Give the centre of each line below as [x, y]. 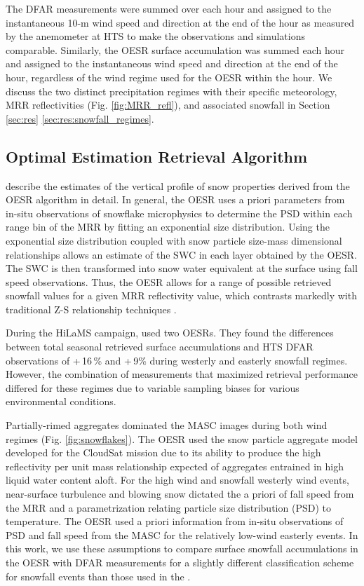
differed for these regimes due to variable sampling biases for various [153, 387]
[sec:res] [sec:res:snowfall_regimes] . [80, 118]
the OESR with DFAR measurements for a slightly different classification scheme [180, 562]
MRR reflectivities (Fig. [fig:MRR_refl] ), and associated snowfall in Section [168, 105]
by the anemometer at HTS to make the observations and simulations [155, 36]
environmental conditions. [61, 401]
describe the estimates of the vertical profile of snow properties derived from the [178, 185]
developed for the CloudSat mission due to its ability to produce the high [163, 452]
